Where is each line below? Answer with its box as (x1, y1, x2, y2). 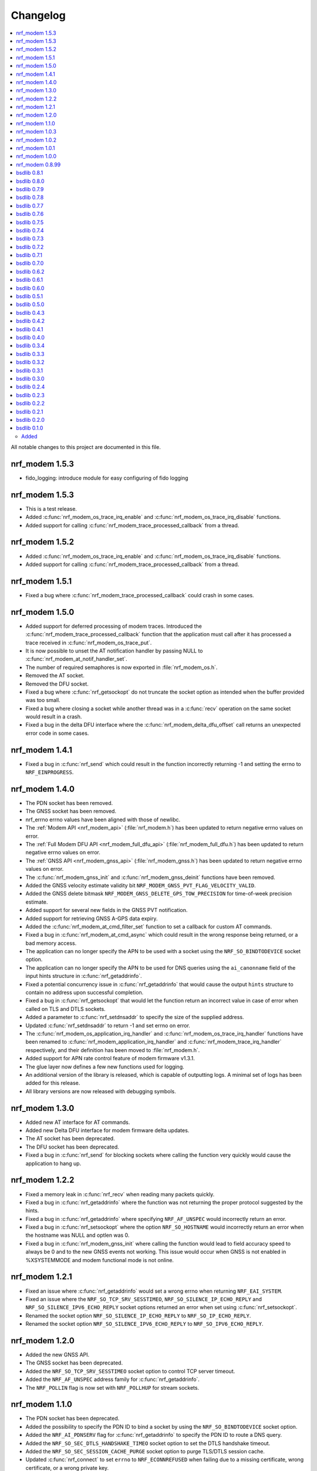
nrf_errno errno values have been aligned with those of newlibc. (25, 816, 181, 823)
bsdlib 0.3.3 (16, 350, 45, 357)
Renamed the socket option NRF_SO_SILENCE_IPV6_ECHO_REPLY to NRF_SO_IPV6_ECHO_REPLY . (25, 1320, 264, 1327)
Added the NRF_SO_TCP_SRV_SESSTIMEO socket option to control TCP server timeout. (25, 1367, 235, 1375)
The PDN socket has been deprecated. (25, 1415, 120, 1422)
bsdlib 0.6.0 (16, 284, 45, 291)
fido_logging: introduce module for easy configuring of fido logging (25, 474, 188, 481)
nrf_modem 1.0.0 (16, 153, 57, 160)
